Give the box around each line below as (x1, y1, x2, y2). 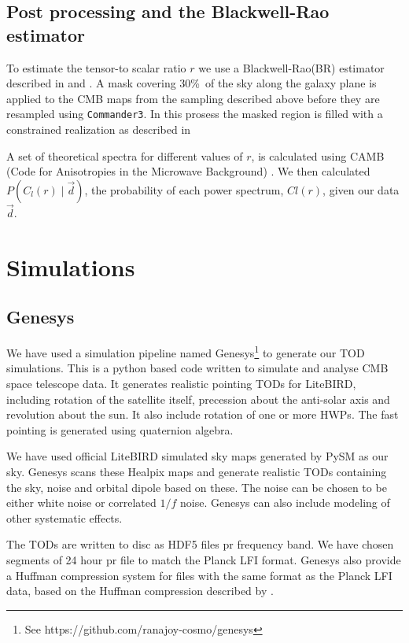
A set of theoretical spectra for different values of (6, 147, 243, 164)
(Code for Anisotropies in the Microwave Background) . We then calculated (6, 163, 370, 179)
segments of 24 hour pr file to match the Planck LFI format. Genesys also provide (6, 551, 401, 567)
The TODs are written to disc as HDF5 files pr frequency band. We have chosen (6, 536, 394, 552)
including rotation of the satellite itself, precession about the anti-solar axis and (6, 390, 390, 407)
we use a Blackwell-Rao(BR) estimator (198, 59, 385, 76)
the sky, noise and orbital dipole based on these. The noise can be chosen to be (6, 479, 387, 495)
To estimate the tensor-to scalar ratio (6, 59, 186, 76)
